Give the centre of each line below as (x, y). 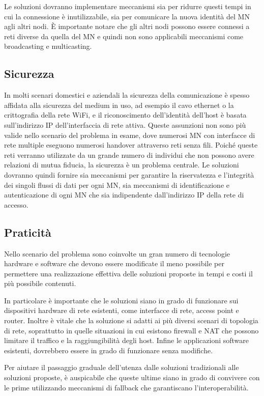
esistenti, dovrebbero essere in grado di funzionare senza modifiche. (109, 350)
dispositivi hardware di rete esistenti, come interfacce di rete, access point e (122, 310)
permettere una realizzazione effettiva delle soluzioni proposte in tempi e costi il (128, 273)
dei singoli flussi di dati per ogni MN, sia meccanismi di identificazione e (117, 185)
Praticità (28, 232)
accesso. (16, 204)
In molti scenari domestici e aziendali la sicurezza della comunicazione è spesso (127, 95)
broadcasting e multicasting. (48, 46)
